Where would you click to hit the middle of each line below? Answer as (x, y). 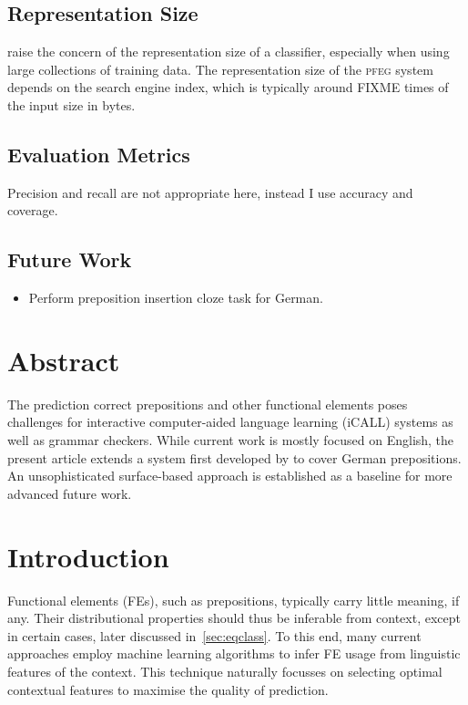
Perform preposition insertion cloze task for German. (176, 298)
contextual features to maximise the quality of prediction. (168, 689)
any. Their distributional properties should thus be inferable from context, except (234, 618)
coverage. (33, 210)
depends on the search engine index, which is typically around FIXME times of (228, 87)
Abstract (64, 360)
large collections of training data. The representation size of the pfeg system (220, 69)
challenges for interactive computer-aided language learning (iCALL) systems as (230, 422)
